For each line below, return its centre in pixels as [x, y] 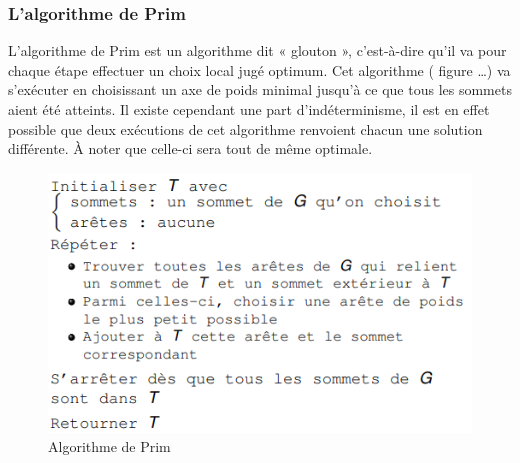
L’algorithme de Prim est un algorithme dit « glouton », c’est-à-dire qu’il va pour [257, 50]
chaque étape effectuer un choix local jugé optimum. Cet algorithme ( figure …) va [259, 69]
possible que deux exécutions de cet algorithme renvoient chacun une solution [245, 128]
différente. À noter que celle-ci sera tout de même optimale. [190, 148]
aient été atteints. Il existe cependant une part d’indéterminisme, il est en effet [249, 109]
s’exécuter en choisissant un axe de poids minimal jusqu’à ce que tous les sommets [260, 89]
